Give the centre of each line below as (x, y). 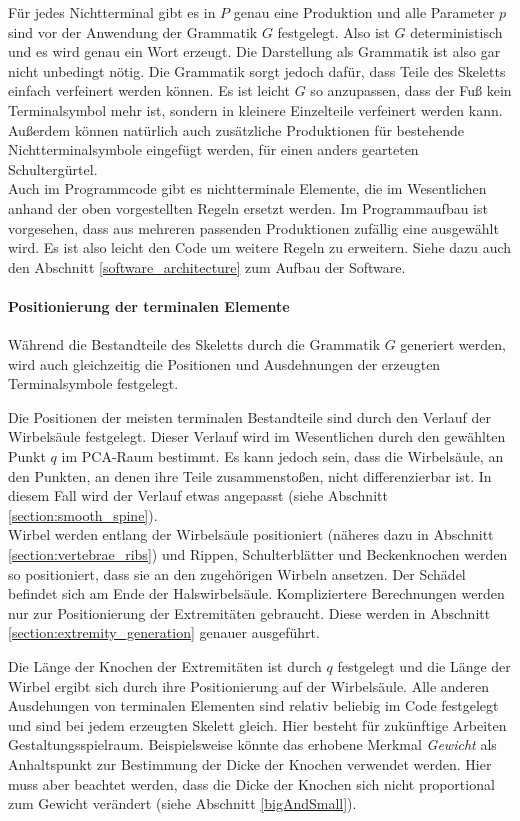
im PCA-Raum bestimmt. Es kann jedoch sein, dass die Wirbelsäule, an (282, 456)
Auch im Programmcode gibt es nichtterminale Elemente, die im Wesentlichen (247, 188)
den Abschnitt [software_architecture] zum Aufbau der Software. (207, 266)
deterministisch (456, 31)
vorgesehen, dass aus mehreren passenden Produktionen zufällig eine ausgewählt (253, 227)
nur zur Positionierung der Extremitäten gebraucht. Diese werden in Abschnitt (249, 612)
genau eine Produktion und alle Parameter (364, 12)
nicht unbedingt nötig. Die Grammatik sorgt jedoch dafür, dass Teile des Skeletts (257, 70)
